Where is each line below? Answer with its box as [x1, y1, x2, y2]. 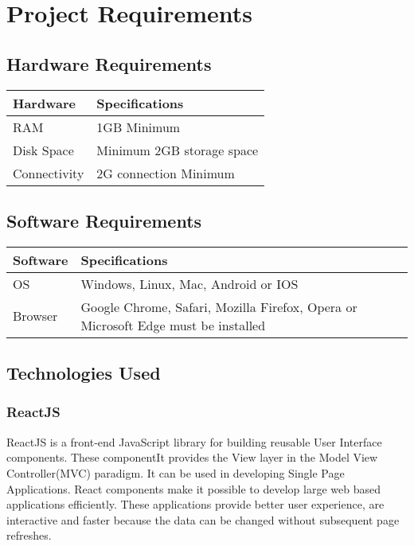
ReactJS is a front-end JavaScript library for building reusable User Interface [6, 433, 382, 450]
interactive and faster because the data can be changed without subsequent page [6, 511, 400, 528]
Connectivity [13, 163, 84, 182]
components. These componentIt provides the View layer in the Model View [6, 449, 378, 466]
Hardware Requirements [6, 51, 212, 76]
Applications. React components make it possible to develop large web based [6, 480, 381, 497]
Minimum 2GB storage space [96, 140, 259, 159]
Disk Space [13, 140, 74, 159]
